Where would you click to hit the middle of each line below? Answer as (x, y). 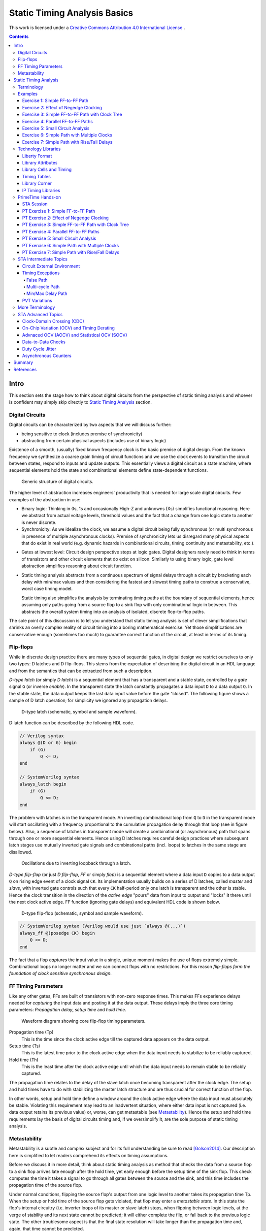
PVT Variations (37, 300)
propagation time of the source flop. (46, 1185)
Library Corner (37, 183)
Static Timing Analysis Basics (71, 13)
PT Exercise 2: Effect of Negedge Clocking (66, 218)
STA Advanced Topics (40, 314)
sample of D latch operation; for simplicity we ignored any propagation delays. (88, 700)
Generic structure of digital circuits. (57, 481)
